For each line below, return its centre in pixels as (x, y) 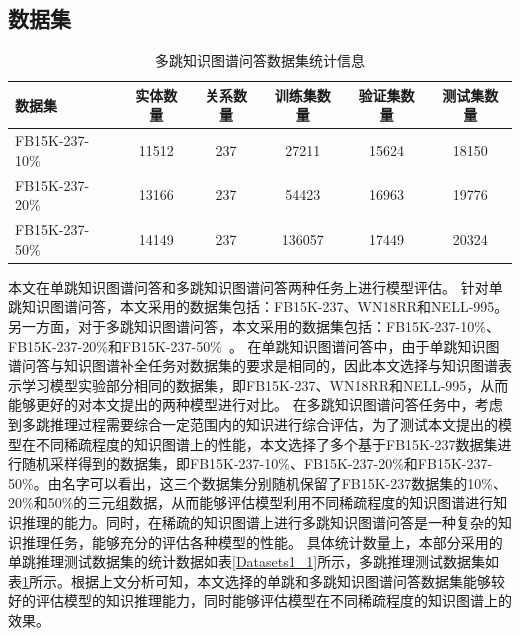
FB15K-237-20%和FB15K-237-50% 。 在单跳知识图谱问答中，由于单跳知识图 (254, 345)
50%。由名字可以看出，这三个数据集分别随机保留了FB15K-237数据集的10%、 (257, 482)
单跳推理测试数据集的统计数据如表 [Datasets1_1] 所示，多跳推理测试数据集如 (254, 561)
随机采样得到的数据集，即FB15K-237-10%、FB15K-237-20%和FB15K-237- (257, 463)
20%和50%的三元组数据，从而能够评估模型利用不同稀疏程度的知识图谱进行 (251, 502)
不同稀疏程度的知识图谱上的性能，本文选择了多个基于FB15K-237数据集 (266, 443)
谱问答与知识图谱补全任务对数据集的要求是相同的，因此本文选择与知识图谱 (253, 365)
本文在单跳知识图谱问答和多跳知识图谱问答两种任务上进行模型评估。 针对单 (255, 286)
